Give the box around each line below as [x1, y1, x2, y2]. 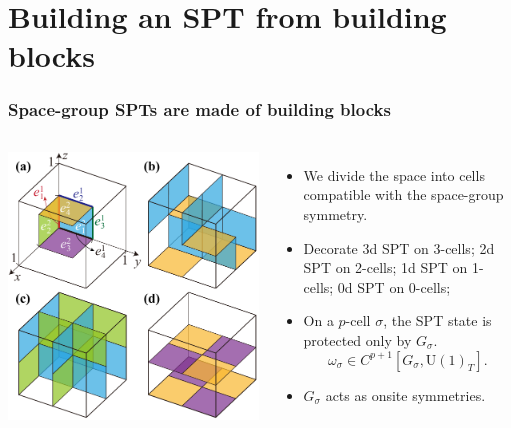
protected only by [303, 329, 412, 350]
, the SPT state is [383, 310, 492, 331]
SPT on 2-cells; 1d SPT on [303, 257, 468, 278]
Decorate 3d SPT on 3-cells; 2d [303, 237, 495, 258]
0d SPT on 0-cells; [337, 276, 451, 297]
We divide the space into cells [303, 164, 485, 185]
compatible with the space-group [303, 184, 504, 205]
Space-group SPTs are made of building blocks [8, 97, 391, 122]
